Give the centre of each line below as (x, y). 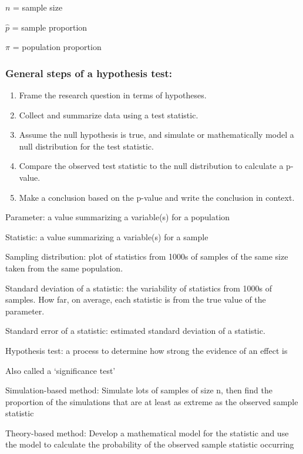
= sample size (38, 7)
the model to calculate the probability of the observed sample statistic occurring (150, 444)
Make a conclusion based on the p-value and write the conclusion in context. (157, 197)
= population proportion (57, 47)
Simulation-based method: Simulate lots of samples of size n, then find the (139, 390)
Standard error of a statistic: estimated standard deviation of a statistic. (135, 331)
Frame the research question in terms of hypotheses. (113, 95)
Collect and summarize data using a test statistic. (109, 115)
